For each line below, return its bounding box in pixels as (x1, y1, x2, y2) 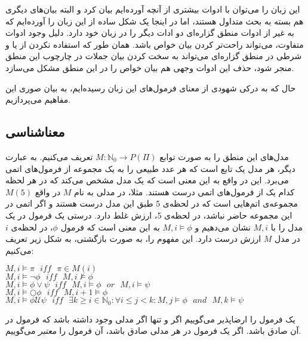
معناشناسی (5, 122, 65, 141)
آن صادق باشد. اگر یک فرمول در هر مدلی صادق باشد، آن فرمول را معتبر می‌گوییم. (5, 324, 301, 337)
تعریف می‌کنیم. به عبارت (5, 150, 93, 162)
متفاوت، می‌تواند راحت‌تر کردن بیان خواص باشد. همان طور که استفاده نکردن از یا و (5, 38, 304, 50)
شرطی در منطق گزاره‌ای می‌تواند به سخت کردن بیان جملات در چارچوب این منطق (5, 50, 302, 62)
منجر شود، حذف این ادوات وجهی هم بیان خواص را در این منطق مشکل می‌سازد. (5, 61, 294, 73)
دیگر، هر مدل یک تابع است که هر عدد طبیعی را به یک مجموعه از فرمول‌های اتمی (5, 162, 295, 174)
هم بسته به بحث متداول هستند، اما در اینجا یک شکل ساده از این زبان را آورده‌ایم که (5, 14, 304, 27)
